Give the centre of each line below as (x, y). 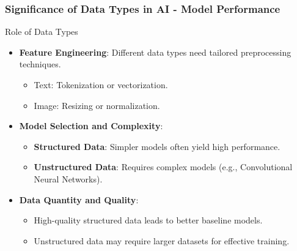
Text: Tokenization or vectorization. (101, 84)
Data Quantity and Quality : (79, 199)
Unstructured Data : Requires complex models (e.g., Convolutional (163, 167)
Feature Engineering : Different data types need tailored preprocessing (155, 52)
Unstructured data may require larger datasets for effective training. (162, 240)
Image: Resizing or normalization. (97, 105)
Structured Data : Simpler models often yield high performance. (157, 146)
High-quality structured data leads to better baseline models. (148, 220)
